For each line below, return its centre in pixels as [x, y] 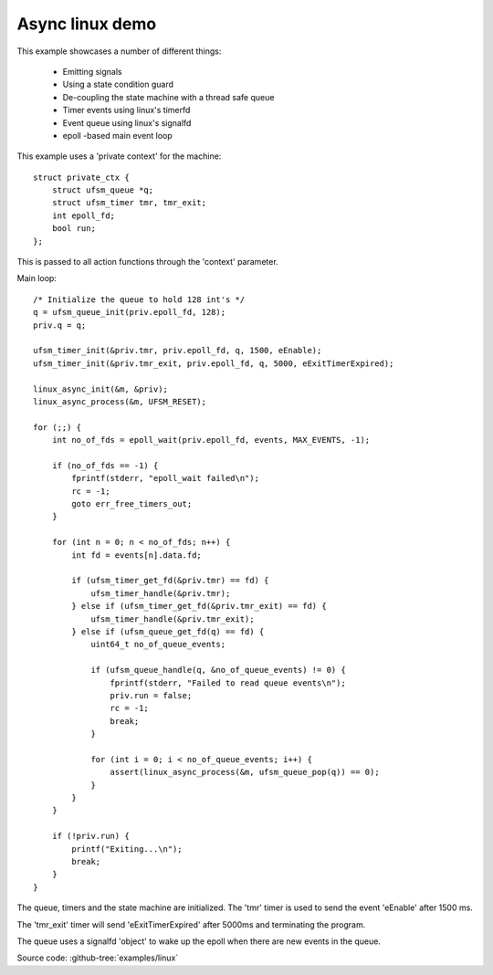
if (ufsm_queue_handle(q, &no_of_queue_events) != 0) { [218, 670]
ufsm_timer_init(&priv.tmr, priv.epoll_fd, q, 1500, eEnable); [178, 351]
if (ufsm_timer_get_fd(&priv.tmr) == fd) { [170, 581]
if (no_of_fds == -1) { [105, 465]
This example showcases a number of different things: [119, 51]
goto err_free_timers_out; [132, 504]
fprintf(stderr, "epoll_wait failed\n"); [166, 478]
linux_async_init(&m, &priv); [101, 389]
